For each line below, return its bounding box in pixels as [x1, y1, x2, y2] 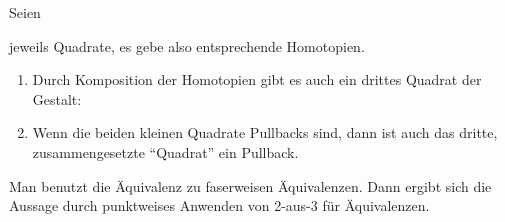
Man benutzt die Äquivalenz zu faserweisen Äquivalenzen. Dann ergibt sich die [9, 175, 492, 196]
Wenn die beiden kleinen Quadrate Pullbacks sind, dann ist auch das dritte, [32, 122, 498, 143]
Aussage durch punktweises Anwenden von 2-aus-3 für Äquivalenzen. [9, 195, 430, 216]
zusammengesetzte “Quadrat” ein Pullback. [32, 141, 299, 162]
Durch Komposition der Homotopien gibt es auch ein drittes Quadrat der [32, 69, 482, 90]
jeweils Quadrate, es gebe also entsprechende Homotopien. [9, 35, 365, 56]
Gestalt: [32, 88, 82, 109]
